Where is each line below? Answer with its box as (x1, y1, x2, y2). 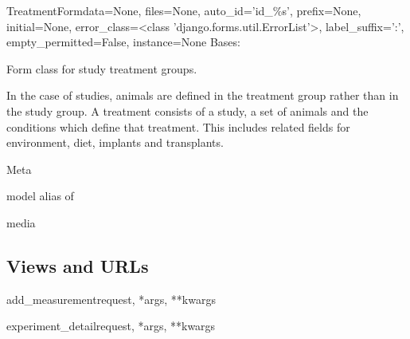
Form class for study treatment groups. (6, 60, 197, 77)
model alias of (6, 187, 74, 204)
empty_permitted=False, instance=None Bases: (6, 34, 240, 50)
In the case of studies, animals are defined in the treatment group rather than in (6, 87, 399, 104)
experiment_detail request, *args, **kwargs (6, 317, 216, 334)
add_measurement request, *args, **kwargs (6, 290, 216, 307)
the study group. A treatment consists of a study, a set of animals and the (6, 102, 369, 119)
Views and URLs (6, 253, 149, 278)
